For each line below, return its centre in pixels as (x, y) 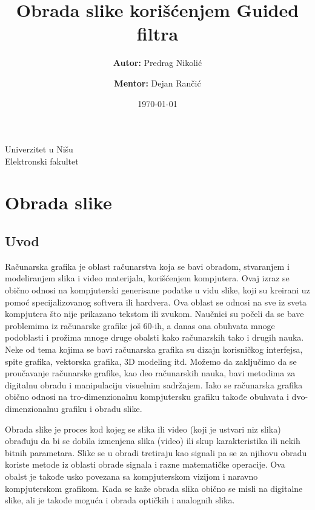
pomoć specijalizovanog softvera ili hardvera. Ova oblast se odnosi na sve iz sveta (156, 302)
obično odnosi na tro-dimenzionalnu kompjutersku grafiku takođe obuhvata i (147, 397)
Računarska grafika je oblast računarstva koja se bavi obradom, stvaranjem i (147, 266)
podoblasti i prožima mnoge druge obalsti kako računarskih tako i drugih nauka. (154, 337)
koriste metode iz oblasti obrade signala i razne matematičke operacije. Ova (145, 464)
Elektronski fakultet (42, 161)
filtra (157, 34)
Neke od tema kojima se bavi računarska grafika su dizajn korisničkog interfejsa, (154, 349)
